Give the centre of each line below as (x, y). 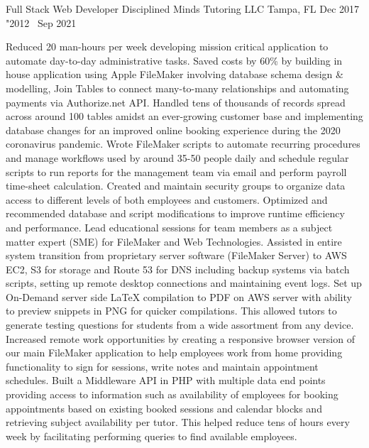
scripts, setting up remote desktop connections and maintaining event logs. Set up (184, 283)
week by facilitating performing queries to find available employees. (152, 436)
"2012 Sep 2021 (41, 22)
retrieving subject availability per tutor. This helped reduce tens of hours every (178, 422)
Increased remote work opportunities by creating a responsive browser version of (180, 338)
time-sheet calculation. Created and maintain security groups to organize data (176, 186)
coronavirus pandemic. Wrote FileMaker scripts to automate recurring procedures (183, 144)
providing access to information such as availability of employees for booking (172, 394)
